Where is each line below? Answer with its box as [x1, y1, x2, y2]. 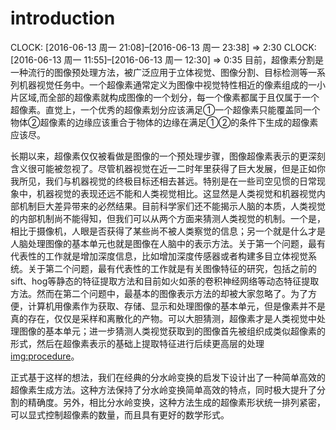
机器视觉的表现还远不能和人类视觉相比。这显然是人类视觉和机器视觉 [36, 187, 317, 199]
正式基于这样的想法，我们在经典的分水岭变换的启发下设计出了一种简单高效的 [10, 371, 326, 383]
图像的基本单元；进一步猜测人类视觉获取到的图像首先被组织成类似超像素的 [18, 325, 326, 337]
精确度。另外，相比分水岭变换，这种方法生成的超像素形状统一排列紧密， [27, 396, 326, 408]
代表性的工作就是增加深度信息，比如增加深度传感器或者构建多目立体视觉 [10, 250, 308, 262]
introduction [10, 7, 116, 30]
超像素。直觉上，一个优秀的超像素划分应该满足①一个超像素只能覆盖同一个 [10, 103, 321, 116]
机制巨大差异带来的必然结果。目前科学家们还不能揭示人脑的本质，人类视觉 [18, 200, 326, 212]
